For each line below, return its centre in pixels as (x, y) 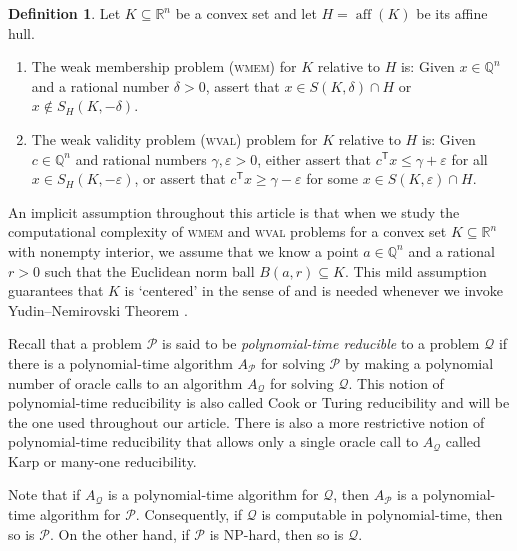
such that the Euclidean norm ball (149, 270)
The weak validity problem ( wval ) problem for (174, 138)
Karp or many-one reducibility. (102, 460)
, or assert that (180, 178)
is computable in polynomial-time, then (382, 514)
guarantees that (56, 290)
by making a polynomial (419, 362)
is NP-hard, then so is (276, 533)
